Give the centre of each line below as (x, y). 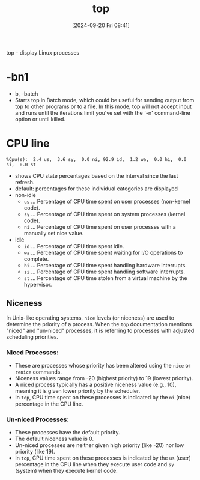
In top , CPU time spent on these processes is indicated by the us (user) (103, 458)
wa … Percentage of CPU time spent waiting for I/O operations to (103, 252)
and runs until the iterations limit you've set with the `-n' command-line (102, 112)
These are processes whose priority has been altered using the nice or (103, 365)
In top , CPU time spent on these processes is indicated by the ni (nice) (103, 397)
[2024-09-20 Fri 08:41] (101, 25)
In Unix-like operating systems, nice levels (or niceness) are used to (90, 318)
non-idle (25, 195)
